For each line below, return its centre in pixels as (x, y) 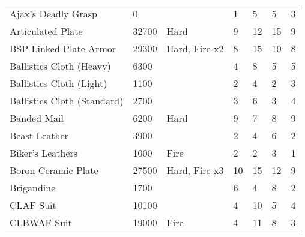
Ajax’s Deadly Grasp (53, 13)
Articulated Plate (46, 31)
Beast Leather (39, 135)
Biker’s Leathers (44, 153)
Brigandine (33, 187)
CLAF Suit (33, 205)
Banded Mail (37, 118)
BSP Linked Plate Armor (63, 48)
